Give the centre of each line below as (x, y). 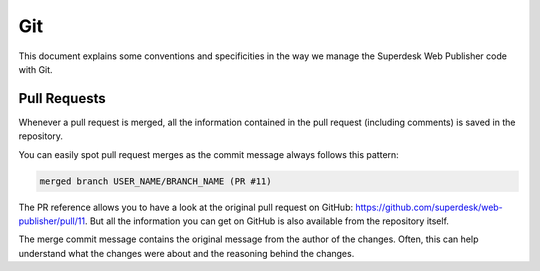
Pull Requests (62, 98)
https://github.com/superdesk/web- (429, 207)
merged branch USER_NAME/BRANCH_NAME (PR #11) (155, 181)
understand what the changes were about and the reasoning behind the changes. (186, 253)
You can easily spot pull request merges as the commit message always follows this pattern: (208, 154)
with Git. (36, 69)
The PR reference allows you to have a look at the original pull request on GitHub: (186, 207)
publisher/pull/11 (51, 221)
